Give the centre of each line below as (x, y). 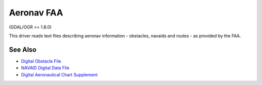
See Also (23, 50)
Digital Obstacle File (41, 61)
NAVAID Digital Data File (45, 68)
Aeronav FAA (36, 13)
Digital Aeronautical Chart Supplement (59, 74)
